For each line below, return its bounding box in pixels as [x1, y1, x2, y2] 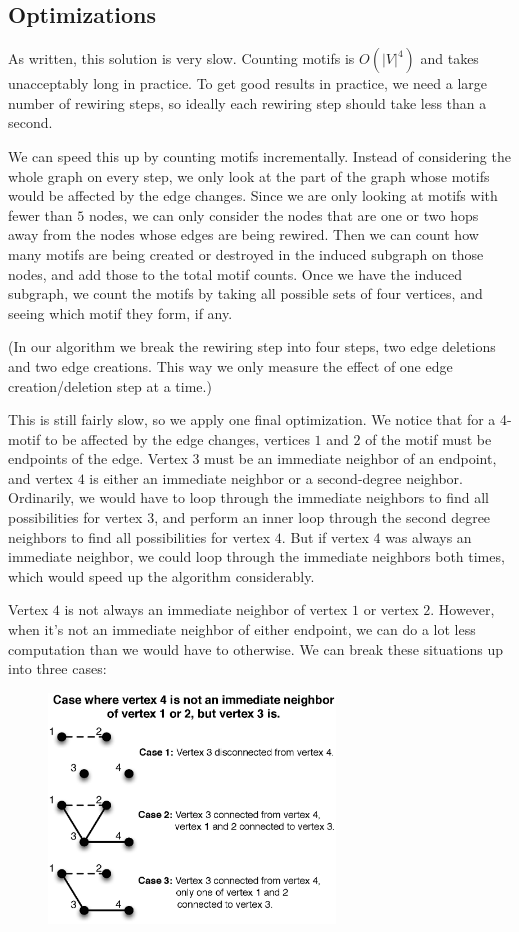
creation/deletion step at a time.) [8, 375, 212, 396]
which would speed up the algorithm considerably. [8, 565, 315, 586]
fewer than [8, 204, 73, 225]
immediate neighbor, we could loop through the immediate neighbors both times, [8, 546, 505, 567]
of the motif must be [365, 428, 492, 449]
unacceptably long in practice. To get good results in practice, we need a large [8, 73, 488, 94]
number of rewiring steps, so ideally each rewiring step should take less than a [8, 92, 487, 113]
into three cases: [8, 658, 107, 679]
